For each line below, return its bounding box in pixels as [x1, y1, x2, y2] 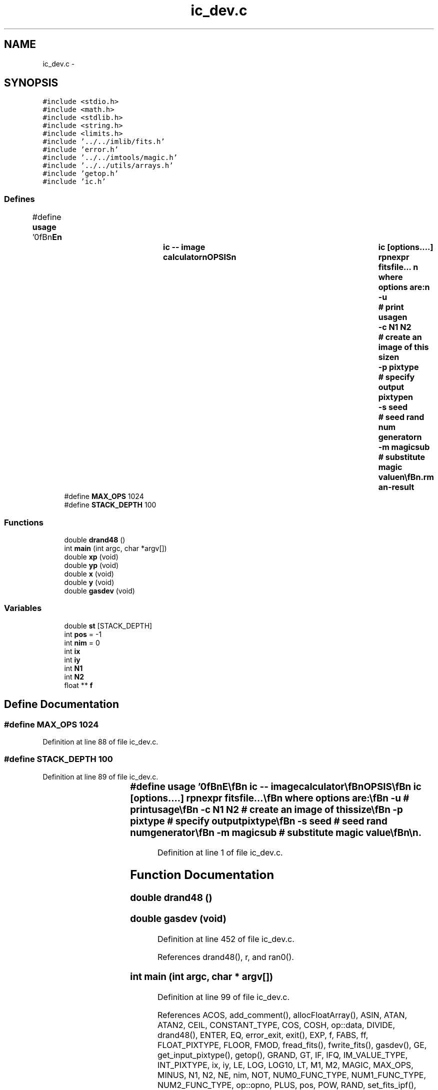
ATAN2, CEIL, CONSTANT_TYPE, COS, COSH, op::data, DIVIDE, [157, 1020, 395, 1030]
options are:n [378, 282, 430, 292]
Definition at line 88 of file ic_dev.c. [42, 737, 158, 746]
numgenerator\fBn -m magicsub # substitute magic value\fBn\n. [130, 826, 421, 838]
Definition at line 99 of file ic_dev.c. [157, 992, 290, 1002]
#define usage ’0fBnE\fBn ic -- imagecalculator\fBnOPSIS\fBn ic [130, 780, 421, 792]
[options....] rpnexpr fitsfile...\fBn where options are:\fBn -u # [130, 792, 409, 804]
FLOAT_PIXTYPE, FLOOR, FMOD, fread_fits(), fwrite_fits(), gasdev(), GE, [157, 1040, 427, 1050]
